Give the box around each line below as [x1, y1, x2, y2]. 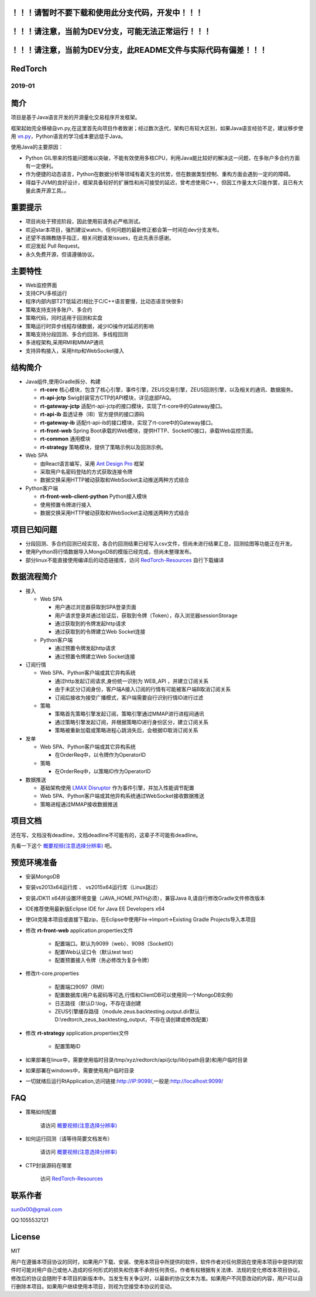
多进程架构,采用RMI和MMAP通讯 [25, 339, 104, 346]
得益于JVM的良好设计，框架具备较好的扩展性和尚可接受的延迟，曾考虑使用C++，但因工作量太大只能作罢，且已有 [25, 179, 298, 186]
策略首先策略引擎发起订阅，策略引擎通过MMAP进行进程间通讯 [54, 710, 204, 717]
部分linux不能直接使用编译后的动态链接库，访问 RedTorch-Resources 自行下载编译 [25, 556, 225, 563]
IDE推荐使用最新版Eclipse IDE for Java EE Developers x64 [25, 905, 165, 912]
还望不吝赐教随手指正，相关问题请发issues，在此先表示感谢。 [25, 234, 174, 241]
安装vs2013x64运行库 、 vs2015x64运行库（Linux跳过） [25, 883, 161, 891]
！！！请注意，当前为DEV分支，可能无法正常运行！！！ [11, 26, 212, 36]
